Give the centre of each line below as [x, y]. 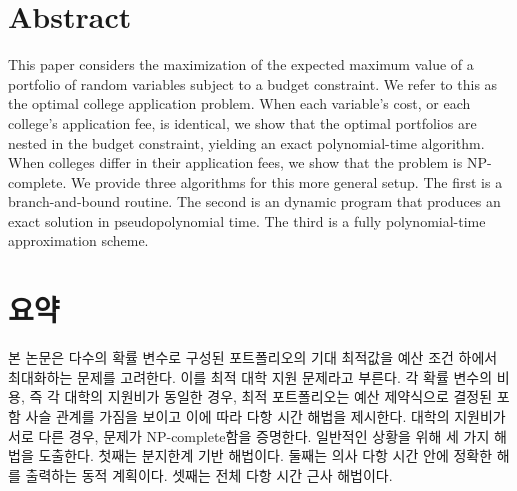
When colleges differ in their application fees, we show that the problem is [235, 162]
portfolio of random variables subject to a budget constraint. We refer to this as [253, 83]
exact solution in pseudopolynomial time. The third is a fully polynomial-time [247, 220]
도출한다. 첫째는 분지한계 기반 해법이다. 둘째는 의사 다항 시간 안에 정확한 [265, 455]
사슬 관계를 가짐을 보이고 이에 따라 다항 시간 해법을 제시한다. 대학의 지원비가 [265, 415]
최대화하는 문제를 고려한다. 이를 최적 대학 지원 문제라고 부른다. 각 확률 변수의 [250, 376]
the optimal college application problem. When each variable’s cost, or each [239, 103]
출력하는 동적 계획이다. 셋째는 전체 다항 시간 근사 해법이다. [209, 474]
